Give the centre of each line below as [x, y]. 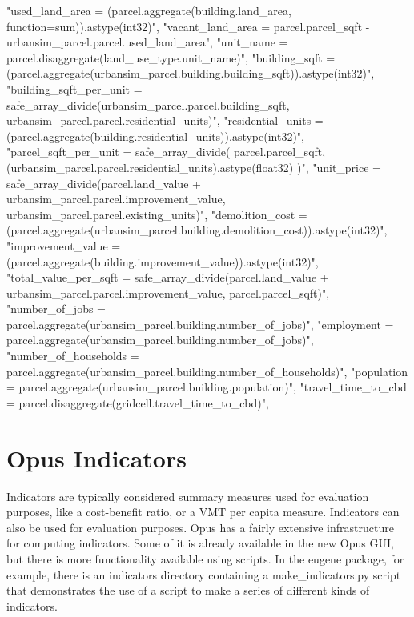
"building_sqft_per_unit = [74, 88]
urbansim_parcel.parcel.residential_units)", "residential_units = [165, 120]
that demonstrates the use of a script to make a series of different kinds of [188, 590]
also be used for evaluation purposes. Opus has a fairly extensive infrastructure [200, 527]
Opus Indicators [96, 457]
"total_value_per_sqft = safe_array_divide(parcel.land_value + [168, 277]
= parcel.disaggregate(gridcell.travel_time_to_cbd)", [138, 402]
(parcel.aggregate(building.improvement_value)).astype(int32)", [163, 261]
